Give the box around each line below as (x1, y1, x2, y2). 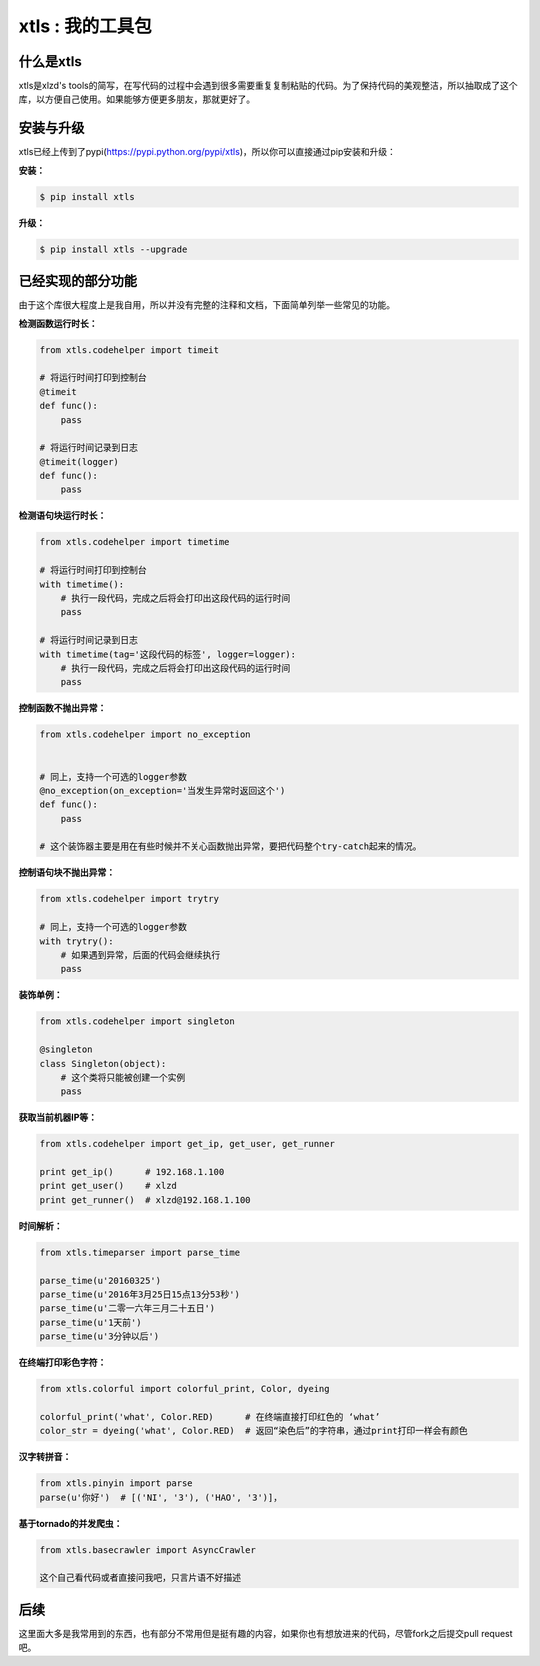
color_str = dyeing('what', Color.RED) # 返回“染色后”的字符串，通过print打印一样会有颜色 (39, 1425, 469, 1437)
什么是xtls (18, 53, 82, 70)
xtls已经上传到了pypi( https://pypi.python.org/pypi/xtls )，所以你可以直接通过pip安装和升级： (18, 146, 397, 158)
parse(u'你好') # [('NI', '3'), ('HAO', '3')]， (39, 1491, 283, 1503)
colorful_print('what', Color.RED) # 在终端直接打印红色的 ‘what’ (39, 1411, 381, 1422)
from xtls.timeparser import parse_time (39, 1246, 240, 1258)
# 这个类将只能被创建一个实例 (60, 1071, 186, 1083)
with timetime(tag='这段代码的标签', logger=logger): (39, 648, 297, 660)
